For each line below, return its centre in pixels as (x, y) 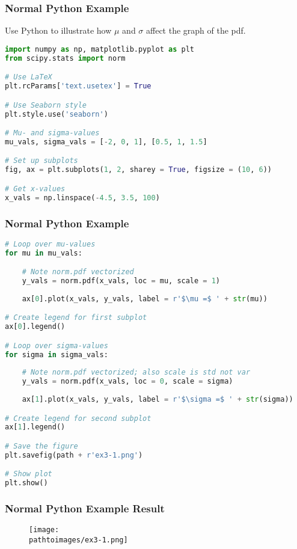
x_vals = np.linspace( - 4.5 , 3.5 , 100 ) (82, 198)
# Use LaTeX (29, 77)
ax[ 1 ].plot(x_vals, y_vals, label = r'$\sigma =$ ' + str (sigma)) (158, 400)
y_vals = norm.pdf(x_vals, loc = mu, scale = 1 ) (121, 281)
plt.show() (26, 483)
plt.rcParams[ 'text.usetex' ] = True (78, 86)
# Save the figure (41, 446)
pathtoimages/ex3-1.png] (78, 540)
